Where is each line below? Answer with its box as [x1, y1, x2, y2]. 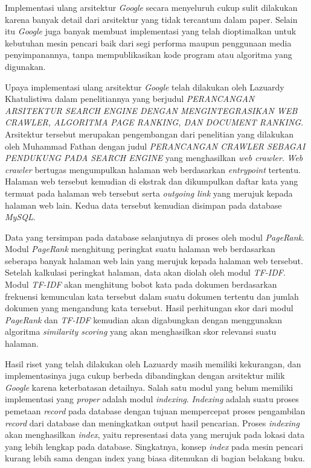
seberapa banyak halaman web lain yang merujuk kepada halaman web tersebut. [5, 254, 303, 267]
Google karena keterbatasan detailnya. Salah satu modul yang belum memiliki [5, 381, 293, 393]
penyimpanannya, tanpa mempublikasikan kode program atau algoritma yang [5, 48, 292, 61]
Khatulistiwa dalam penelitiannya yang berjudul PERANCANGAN [5, 92, 255, 105]
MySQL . [5, 210, 36, 223]
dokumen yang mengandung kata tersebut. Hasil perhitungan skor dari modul [5, 302, 293, 314]
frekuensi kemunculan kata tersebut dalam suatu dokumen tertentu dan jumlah [5, 289, 299, 302]
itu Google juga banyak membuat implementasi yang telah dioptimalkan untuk [5, 25, 297, 37]
